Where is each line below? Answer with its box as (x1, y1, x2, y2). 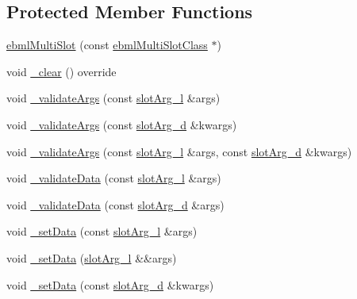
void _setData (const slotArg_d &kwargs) (6, 276, 214, 293)
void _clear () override (6, 63, 117, 79)
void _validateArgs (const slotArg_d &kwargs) (6, 116, 237, 132)
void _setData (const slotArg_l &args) (6, 223, 198, 240)
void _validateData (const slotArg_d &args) (6, 196, 225, 213)
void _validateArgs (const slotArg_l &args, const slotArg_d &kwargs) (6, 143, 352, 159)
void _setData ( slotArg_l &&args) (6, 249, 177, 266)
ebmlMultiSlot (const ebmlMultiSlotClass (6, 36, 208, 53)
